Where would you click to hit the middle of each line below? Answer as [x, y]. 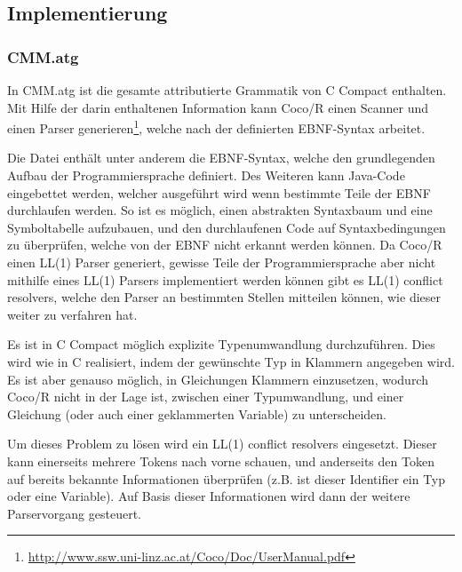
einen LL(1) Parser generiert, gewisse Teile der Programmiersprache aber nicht [222, 262]
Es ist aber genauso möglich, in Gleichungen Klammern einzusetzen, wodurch [218, 379]
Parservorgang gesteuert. [75, 513]
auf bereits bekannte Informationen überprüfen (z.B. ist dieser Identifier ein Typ [227, 478]
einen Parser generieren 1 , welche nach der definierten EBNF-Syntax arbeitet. [216, 127]
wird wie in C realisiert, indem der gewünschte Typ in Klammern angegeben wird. [231, 361]
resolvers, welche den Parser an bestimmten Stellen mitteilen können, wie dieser [224, 297]
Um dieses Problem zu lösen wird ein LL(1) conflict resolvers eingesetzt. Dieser [222, 444]
